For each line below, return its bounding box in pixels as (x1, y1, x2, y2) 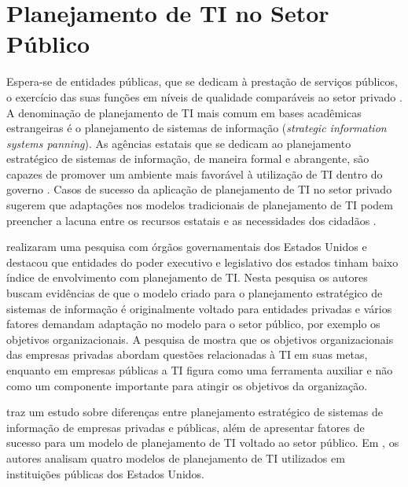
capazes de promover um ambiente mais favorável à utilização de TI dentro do (6, 165, 383, 182)
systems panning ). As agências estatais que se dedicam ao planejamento (6, 135, 351, 151)
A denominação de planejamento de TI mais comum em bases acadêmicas (6, 104, 362, 120)
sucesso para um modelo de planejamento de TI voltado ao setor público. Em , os (6, 434, 399, 451)
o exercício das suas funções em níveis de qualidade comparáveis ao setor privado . (6, 88, 402, 105)
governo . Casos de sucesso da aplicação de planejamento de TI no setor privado (6, 181, 392, 197)
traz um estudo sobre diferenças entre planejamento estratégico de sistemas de (6, 404, 383, 420)
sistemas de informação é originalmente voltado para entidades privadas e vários (6, 300, 392, 316)
